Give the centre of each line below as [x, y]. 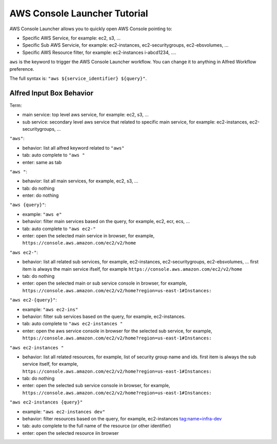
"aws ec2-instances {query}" [46, 402]
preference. [22, 69]
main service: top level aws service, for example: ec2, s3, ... [85, 115]
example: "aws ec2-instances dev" [64, 411]
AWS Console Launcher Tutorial [79, 13]
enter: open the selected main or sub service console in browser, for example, [105, 283]
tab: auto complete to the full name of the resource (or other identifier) [97, 426]
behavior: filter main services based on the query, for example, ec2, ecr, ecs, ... [106, 221]
